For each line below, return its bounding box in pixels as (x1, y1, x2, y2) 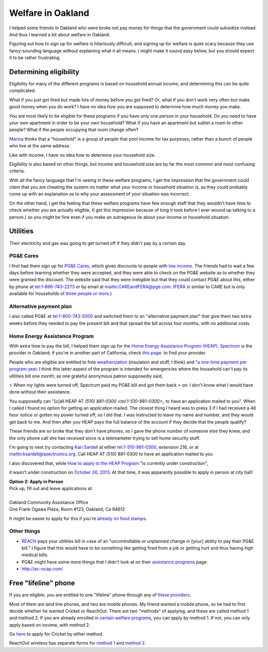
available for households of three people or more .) (9, 290, 112, 296)
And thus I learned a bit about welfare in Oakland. (9, 31, 111, 37)
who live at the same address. (9, 143, 70, 149)
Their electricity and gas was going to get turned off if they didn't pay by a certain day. (9, 240, 187, 246)
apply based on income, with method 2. (9, 622, 90, 628)
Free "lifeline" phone (9, 579, 75, 587)
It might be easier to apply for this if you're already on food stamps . (9, 515, 147, 521)
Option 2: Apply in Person (9, 478, 64, 484)
